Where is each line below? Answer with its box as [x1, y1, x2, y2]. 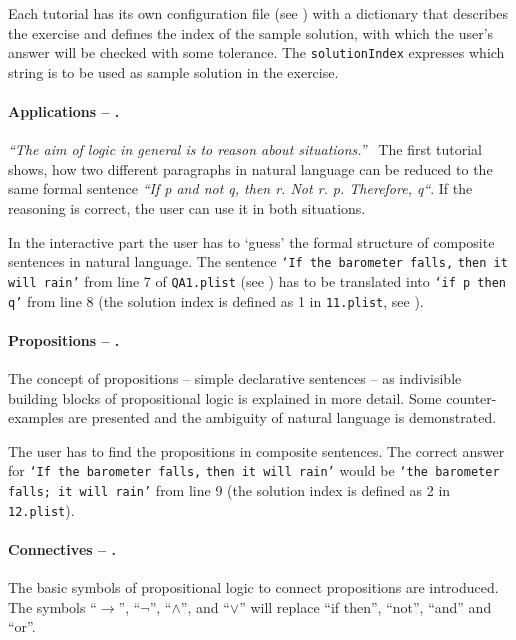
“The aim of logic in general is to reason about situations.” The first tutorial [8, 139, 482, 160]
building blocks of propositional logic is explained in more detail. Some [8, 387, 442, 408]
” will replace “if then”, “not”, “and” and [239, 596, 492, 617]
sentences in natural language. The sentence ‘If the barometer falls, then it [8, 251, 508, 272]
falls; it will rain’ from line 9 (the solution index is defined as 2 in [8, 480, 451, 500]
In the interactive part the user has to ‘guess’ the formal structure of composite [8, 231, 495, 252]
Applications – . [8, 101, 120, 122]
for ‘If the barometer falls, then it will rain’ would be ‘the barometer [8, 460, 500, 481]
